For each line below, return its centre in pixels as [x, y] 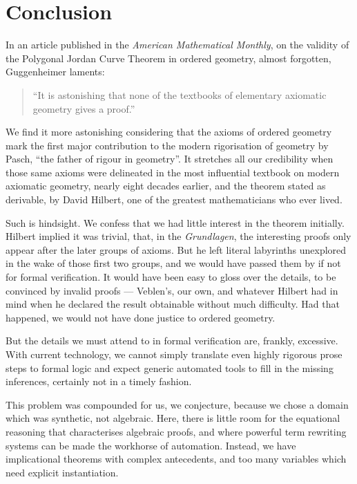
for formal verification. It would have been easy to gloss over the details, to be [171, 277]
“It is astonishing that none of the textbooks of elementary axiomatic [180, 94]
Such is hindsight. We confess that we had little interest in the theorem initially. [175, 222]
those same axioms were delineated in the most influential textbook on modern [173, 172]
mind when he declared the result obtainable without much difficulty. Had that [173, 304]
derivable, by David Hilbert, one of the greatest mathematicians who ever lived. [174, 199]
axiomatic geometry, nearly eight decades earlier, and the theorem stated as [166, 186]
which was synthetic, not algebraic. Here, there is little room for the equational [173, 418]
